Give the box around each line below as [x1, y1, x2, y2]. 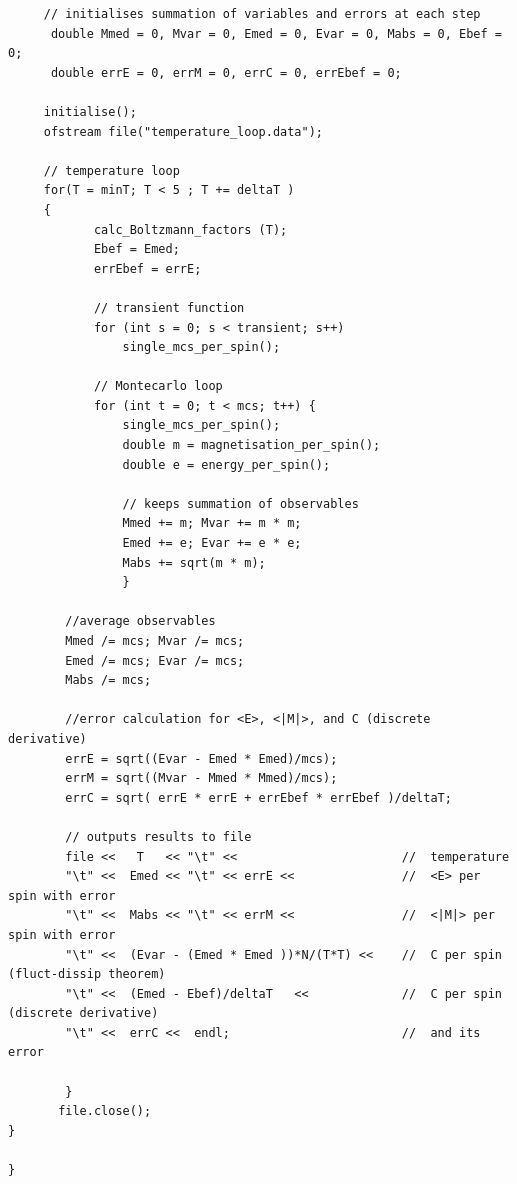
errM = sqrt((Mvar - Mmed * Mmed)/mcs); [65, 771, 338, 786]
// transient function [93, 300, 245, 315]
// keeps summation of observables [122, 496, 359, 511]
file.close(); [58, 1104, 152, 1119]
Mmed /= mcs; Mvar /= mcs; [65, 634, 245, 648]
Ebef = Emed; [93, 242, 180, 257]
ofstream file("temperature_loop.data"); [43, 124, 323, 139]
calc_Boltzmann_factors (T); [93, 222, 288, 237]
